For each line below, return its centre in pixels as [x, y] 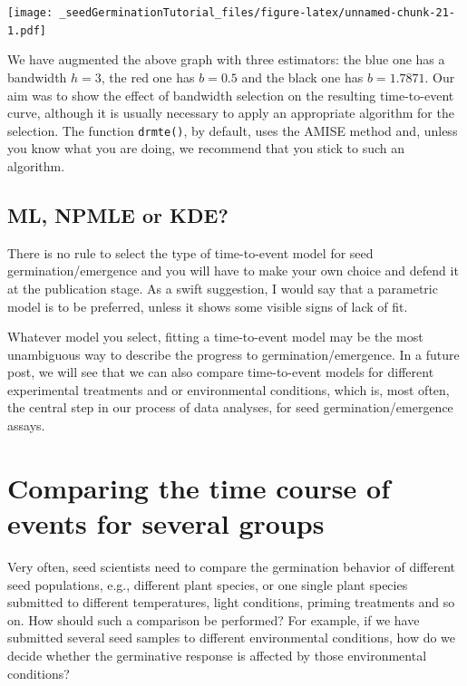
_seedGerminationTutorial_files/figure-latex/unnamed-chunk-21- [257, 13]
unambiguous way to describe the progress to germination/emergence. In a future [233, 354]
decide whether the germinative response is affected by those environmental [217, 655]
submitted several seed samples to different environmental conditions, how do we [232, 638]
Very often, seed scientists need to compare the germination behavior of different [231, 566]
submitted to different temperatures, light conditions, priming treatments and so [231, 602]
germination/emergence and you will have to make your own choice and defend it [233, 271]
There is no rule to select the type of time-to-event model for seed [190, 252]
